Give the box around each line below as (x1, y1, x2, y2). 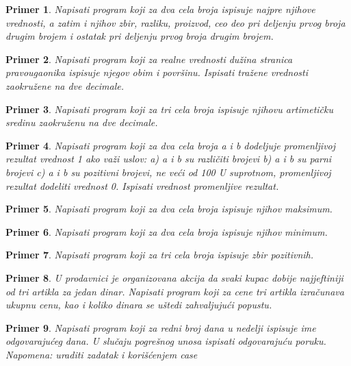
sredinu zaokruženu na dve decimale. (5, 115, 158, 130)
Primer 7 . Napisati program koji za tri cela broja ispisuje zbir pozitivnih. (5, 247, 314, 262)
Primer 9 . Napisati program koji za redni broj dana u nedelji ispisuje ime (5, 320, 316, 334)
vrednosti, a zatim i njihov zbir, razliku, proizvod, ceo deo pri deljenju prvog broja (5, 15, 346, 29)
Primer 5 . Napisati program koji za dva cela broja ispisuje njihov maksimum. (5, 202, 333, 216)
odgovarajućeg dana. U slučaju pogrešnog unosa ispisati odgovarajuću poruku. (5, 334, 326, 348)
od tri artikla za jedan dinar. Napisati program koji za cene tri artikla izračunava (5, 284, 344, 298)
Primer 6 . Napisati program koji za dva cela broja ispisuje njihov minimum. (5, 224, 328, 239)
